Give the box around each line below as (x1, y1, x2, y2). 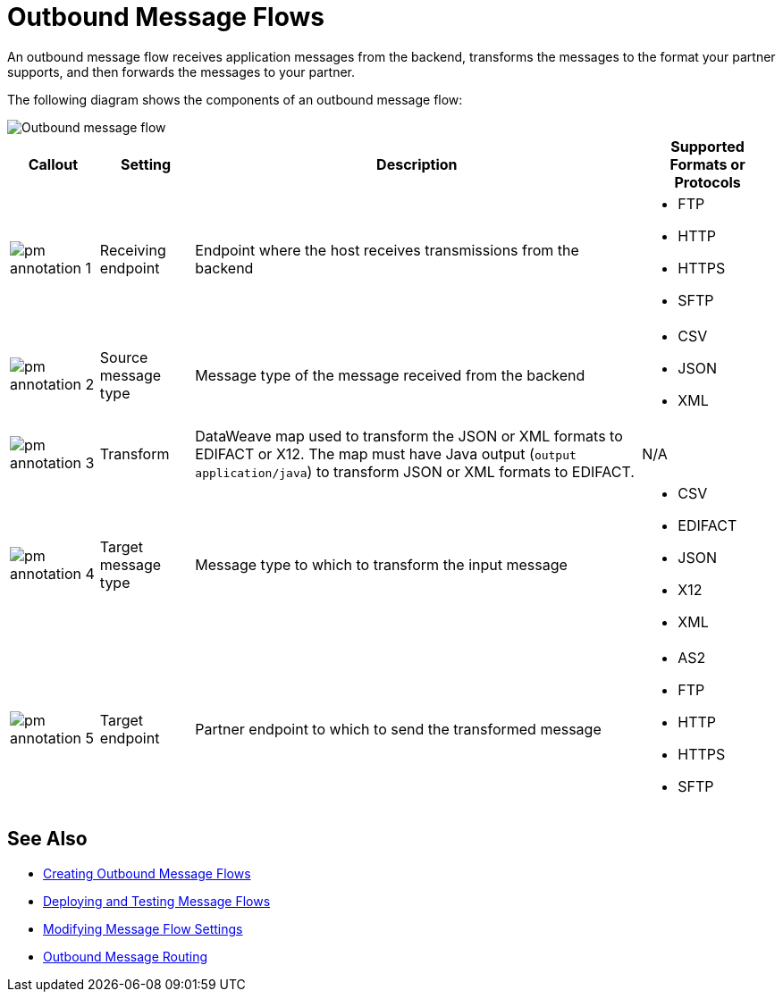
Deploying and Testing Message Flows (43, 893, 271, 909)
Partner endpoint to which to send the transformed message (195, 719, 602, 738)
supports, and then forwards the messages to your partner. (7, 63, 356, 80)
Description (376, 155, 458, 173)
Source (99, 348, 148, 366)
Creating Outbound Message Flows (43, 865, 251, 881)
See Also (7, 827, 88, 851)
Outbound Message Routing (43, 948, 208, 964)
